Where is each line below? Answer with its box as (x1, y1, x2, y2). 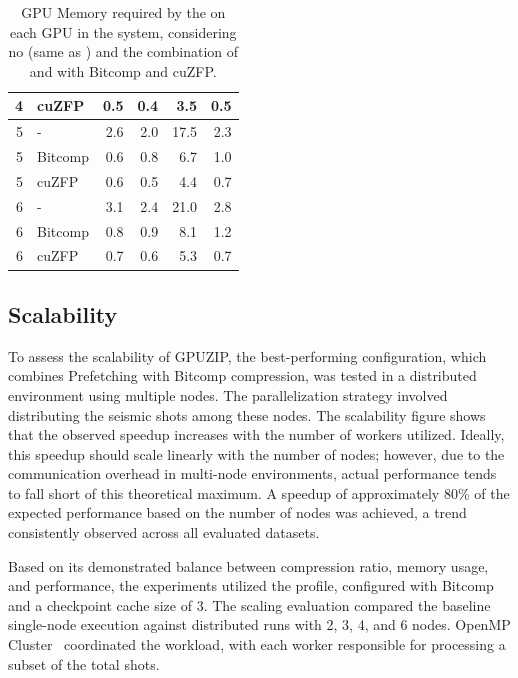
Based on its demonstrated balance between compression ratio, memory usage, (8, 555, 489, 576)
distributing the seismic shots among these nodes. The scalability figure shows (8, 404, 486, 425)
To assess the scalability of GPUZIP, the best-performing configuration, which (8, 345, 487, 366)
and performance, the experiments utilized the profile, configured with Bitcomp (8, 575, 494, 596)
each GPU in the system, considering (10, 21, 237, 42)
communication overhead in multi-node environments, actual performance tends (8, 463, 497, 484)
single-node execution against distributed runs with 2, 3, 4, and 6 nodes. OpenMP (8, 614, 511, 635)
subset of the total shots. (8, 653, 160, 674)
